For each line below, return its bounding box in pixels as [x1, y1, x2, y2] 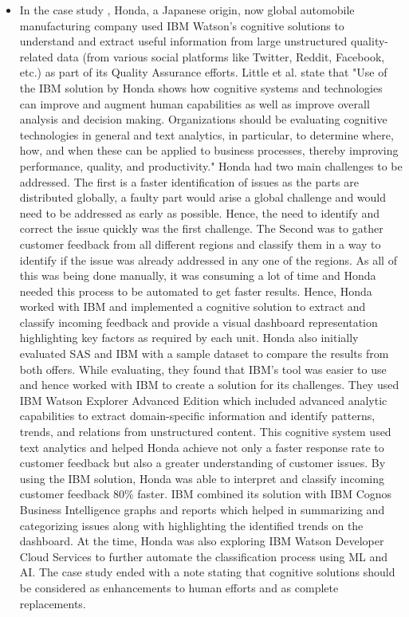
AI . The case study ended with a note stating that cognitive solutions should [19, 564, 395, 580]
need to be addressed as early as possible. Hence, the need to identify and [19, 204, 380, 221]
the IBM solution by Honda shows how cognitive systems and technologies [19, 79, 383, 96]
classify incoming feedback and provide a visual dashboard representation [19, 313, 378, 330]
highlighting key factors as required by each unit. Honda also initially [19, 329, 359, 346]
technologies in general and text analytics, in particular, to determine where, [19, 126, 394, 143]
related [19, 48, 53, 65]
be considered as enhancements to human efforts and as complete [19, 579, 339, 595]
